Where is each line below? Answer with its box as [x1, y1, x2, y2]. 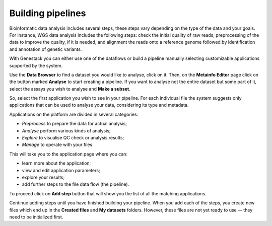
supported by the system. [9, 62, 63, 68]
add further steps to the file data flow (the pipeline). [22, 181, 129, 187]
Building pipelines [9, 8, 86, 19]
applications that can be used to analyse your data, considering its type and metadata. [9, 102, 189, 108]
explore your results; [22, 174, 65, 180]
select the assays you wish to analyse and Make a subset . [9, 86, 130, 92]
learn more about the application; [22, 160, 91, 166]
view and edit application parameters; [22, 167, 100, 173]
